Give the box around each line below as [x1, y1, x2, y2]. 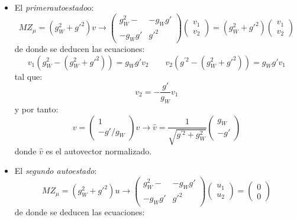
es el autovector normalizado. [46, 144, 152, 157]
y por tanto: [14, 102, 59, 115]
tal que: [14, 70, 43, 82]
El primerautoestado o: [14, 1, 94, 13]
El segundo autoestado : [14, 164, 97, 177]
